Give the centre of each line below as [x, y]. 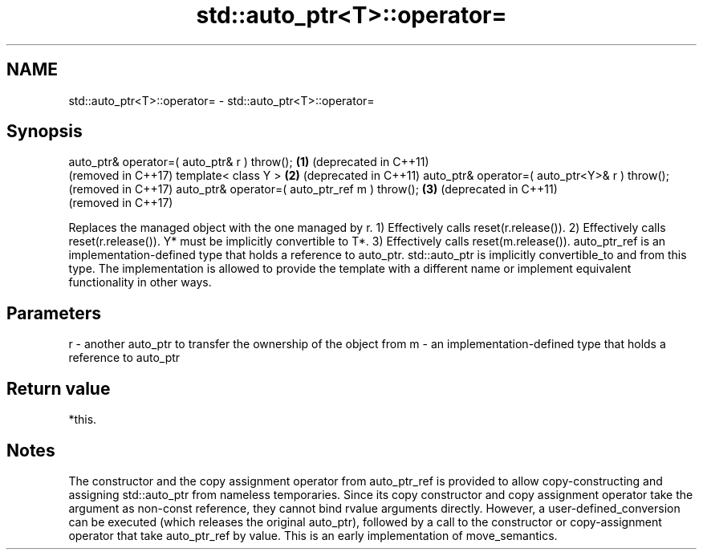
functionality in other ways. [140, 282]
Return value [59, 388]
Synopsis [45, 132]
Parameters [54, 313]
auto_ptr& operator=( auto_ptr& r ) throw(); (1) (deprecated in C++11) [249, 162]
